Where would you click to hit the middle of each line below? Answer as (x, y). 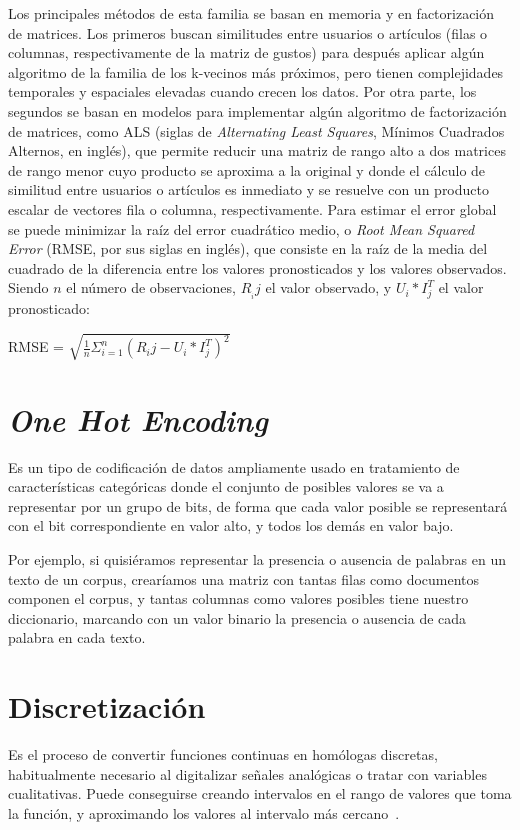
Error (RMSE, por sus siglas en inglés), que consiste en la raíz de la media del (248, 248)
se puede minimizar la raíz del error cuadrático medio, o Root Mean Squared (241, 228)
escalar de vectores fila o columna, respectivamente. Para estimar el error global (252, 208)
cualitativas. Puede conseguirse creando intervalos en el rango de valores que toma (260, 793)
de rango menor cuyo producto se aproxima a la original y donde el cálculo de (247, 169)
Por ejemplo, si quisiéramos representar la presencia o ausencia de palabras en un (257, 559)
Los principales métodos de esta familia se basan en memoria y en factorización (251, 13)
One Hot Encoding (138, 419)
